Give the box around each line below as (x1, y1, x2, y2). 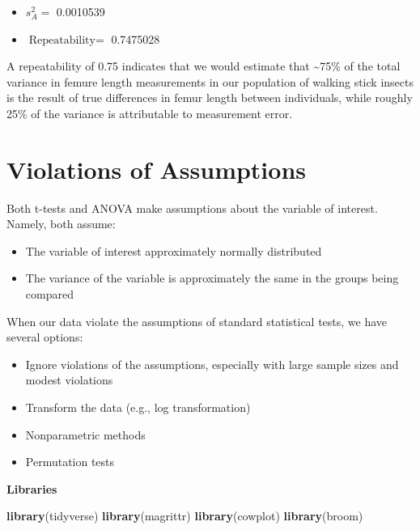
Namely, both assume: (6, 215, 116, 232)
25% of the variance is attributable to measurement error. (6, 104, 293, 121)
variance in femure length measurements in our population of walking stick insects (6, 73, 414, 90)
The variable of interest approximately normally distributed (25, 242, 322, 259)
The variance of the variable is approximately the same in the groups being (25, 269, 399, 286)
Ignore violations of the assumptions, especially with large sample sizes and (25, 355, 399, 372)
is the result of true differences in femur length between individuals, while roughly (6, 89, 413, 106)
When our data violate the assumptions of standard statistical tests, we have (6, 312, 388, 329)
